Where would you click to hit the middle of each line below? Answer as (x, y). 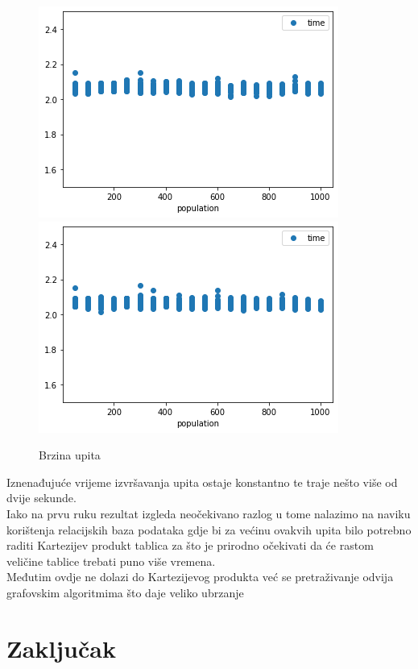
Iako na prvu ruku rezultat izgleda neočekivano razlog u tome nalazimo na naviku (209, 513)
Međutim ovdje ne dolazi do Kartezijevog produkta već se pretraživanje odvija (200, 577)
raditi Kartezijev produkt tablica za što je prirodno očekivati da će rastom (190, 545)
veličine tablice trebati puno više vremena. (111, 561)
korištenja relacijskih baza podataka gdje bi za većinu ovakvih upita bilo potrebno (209, 529)
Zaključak (61, 648)
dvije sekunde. (41, 498)
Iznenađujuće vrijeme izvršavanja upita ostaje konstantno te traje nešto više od (202, 482)
